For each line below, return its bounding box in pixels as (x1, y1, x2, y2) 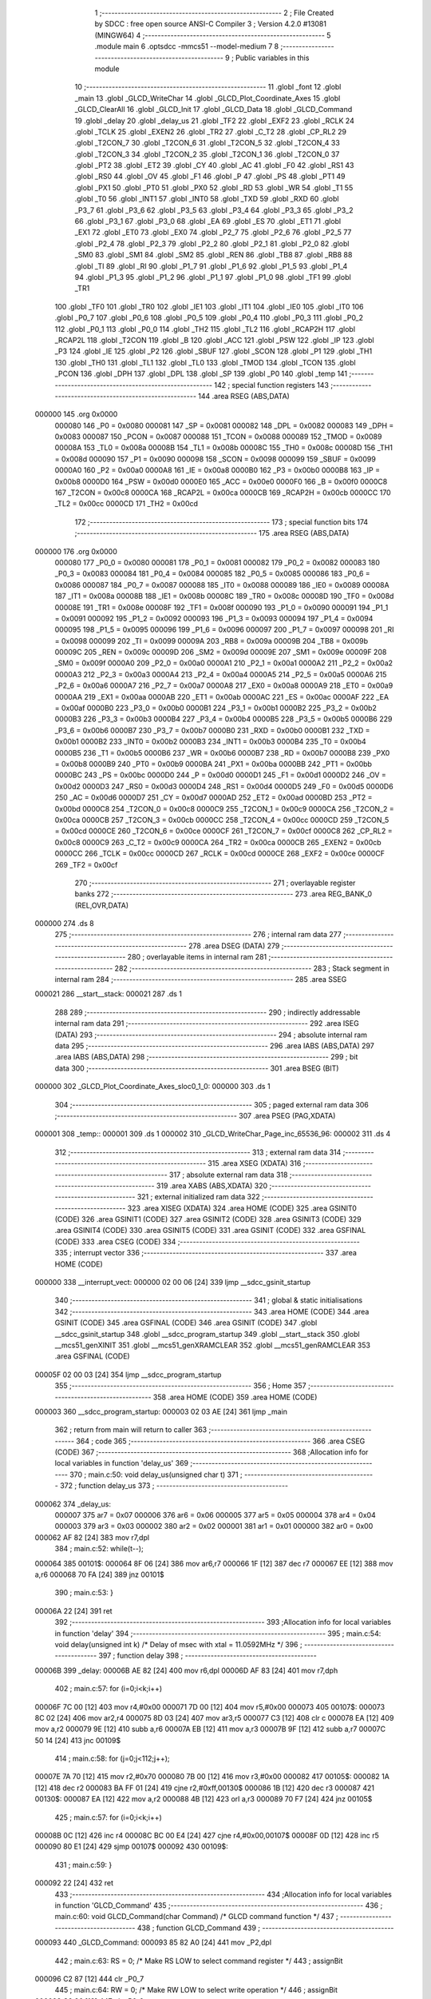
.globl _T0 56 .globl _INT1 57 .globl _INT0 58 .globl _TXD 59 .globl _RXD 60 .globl (74, 194, 339, 204)
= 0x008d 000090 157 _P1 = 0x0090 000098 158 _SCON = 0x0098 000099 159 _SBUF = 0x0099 (54, 454, 377, 464)
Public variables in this (235, 53, 310, 62)
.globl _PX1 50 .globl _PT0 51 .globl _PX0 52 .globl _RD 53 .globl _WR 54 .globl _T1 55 (74, 182, 354, 192)
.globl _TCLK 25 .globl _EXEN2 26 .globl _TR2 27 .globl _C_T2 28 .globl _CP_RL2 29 (74, 126, 347, 136)
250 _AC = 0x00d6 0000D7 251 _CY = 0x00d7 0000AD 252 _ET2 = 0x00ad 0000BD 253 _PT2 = (54, 792, 373, 803)
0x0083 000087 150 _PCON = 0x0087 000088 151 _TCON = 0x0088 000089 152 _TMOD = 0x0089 (54, 432, 382, 441)
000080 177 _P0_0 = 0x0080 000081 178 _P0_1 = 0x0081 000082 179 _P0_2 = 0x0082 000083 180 (54, 557, 381, 567)
